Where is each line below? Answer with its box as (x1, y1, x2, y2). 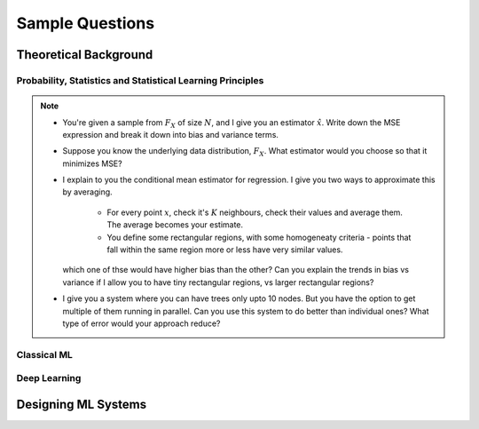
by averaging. (62, 187, 113, 197)
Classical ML (16, 348, 73, 361)
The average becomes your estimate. (106, 219, 244, 230)
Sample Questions (16, 13, 155, 33)
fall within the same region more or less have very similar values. (106, 244, 343, 255)
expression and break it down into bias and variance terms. (62, 129, 279, 139)
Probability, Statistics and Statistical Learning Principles (16, 74, 264, 86)
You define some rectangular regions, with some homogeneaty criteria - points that (106, 232, 412, 242)
